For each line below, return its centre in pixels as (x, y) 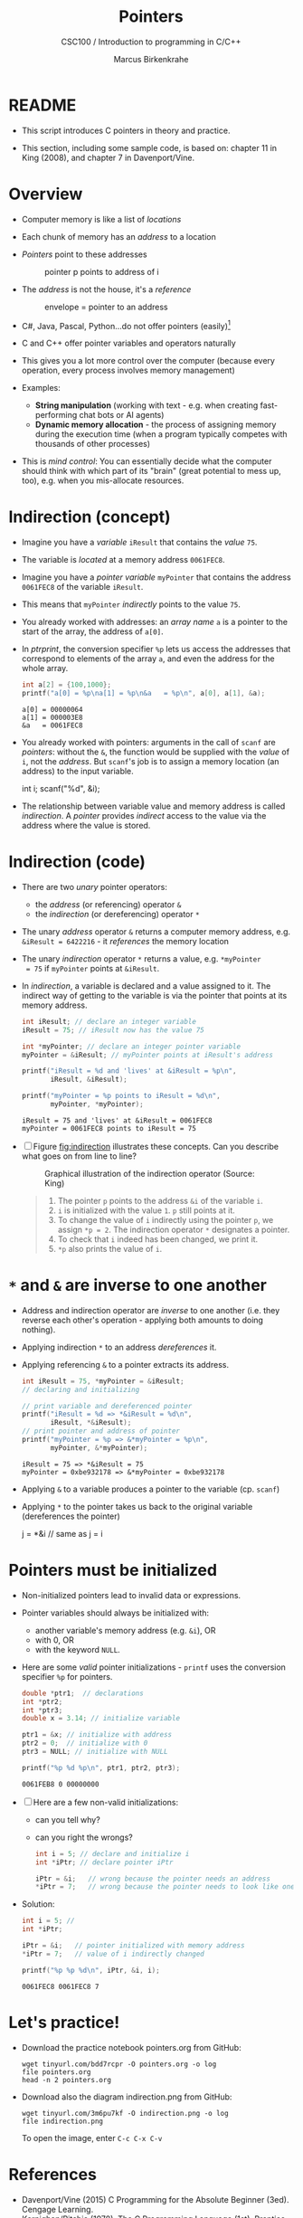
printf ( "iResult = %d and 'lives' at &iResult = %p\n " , (129, 1071)
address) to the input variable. (78, 771)
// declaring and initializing (80, 1389)
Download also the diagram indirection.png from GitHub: (127, 2097)
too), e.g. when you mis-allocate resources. (103, 480)
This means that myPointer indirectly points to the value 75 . (131, 604)
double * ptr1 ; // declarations (82, 1693)
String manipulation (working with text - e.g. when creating (147, 405)
